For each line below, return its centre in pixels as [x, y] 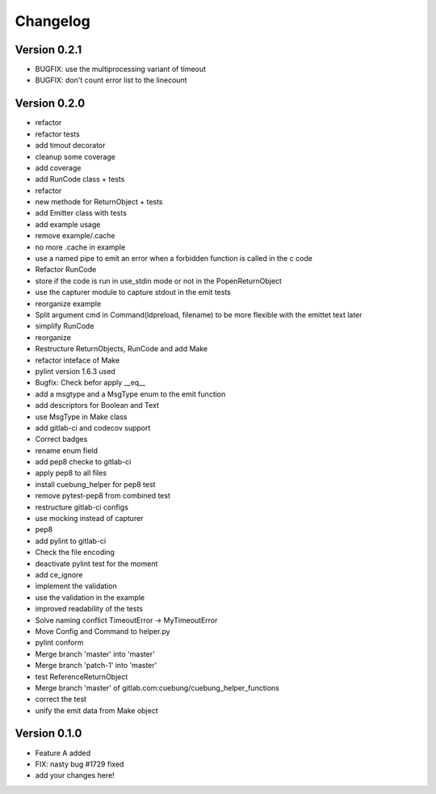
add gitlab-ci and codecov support [93, 427]
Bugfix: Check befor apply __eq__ [90, 383]
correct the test [61, 699]
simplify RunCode [65, 326]
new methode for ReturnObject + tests [99, 202]
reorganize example [68, 304]
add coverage [58, 168]
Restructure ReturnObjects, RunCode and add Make [122, 349]
